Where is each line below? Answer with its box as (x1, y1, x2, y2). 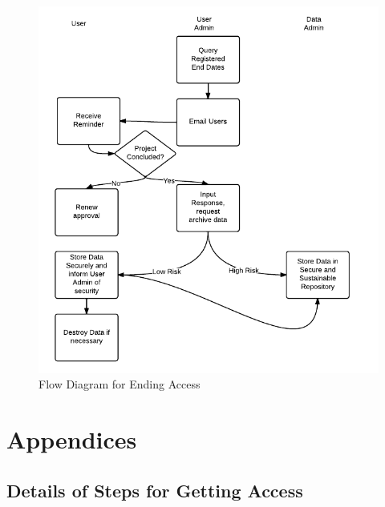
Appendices (6, 423, 137, 456)
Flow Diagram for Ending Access (38, 376, 201, 392)
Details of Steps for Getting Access (6, 477, 303, 502)
